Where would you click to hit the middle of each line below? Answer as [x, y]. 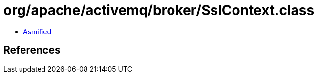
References [32, 50]
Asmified [37, 31]
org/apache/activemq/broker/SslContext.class [159, 10]
